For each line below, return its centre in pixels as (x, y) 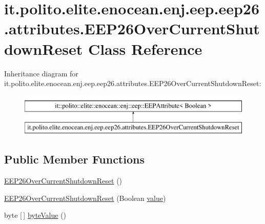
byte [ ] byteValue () (35, 215)
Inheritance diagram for (41, 73)
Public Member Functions (74, 159)
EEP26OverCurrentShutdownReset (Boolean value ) (85, 198)
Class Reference (145, 48)
